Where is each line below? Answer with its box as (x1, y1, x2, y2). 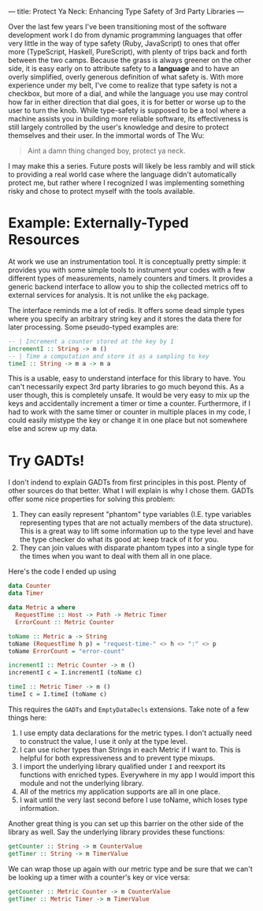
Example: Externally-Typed (8, 214, 189, 232)
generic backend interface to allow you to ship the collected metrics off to (8, 281, 248, 291)
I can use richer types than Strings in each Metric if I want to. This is (19, 745, 242, 754)
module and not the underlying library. (19, 778, 144, 787)
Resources (8, 231, 80, 249)
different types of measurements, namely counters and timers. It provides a (8, 273, 254, 283)
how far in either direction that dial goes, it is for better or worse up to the (8, 98, 246, 106)
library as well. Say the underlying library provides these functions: (8, 827, 225, 836)
